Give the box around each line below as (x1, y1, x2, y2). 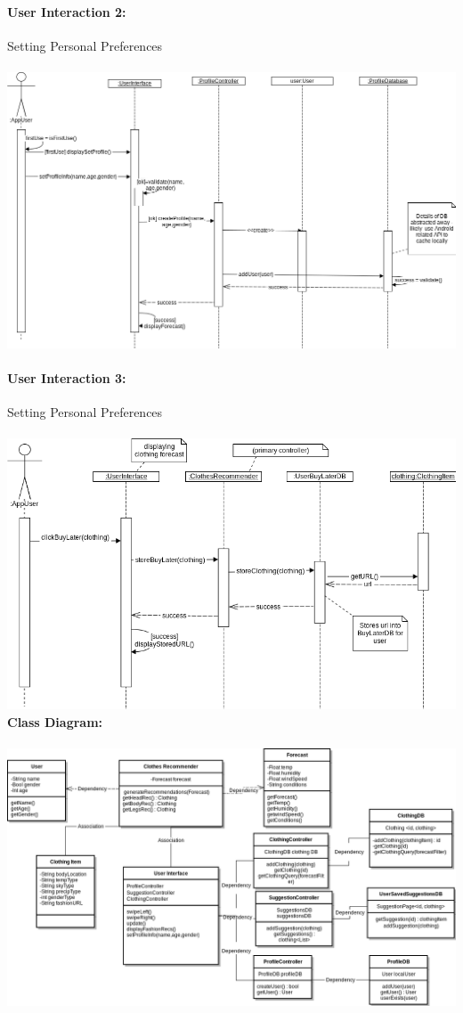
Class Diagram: (7, 712, 103, 731)
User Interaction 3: (7, 368, 126, 387)
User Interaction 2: (7, 2, 126, 20)
